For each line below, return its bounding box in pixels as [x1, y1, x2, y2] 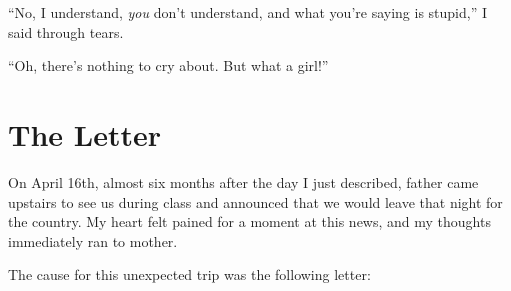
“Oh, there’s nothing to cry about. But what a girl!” [8, 55, 329, 76]
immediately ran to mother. [8, 230, 178, 251]
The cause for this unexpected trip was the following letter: [8, 264, 371, 285]
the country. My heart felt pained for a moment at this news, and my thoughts [8, 211, 491, 232]
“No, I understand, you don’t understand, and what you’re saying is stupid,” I [8, 2, 488, 22]
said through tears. [8, 21, 124, 42]
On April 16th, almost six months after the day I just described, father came [8, 171, 479, 192]
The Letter [8, 113, 161, 154]
